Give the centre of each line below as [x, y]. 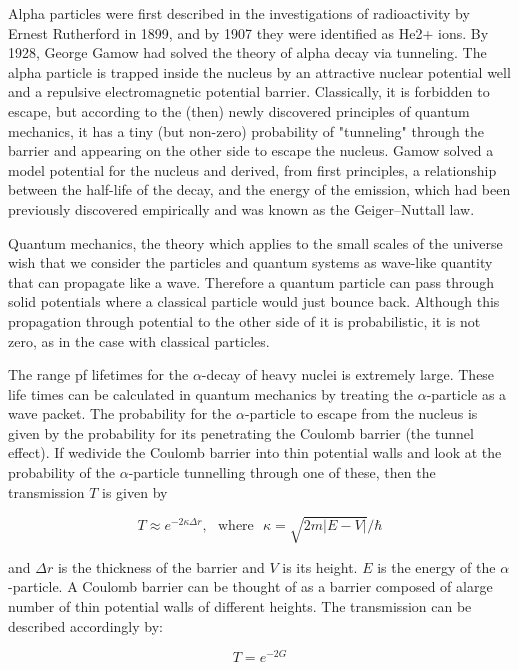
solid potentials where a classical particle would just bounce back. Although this [254, 301]
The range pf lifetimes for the [98, 374]
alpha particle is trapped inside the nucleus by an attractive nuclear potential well [259, 71]
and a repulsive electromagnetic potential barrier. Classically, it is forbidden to [249, 91]
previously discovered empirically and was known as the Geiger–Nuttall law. [241, 208]
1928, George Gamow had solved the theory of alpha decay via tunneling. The [247, 52]
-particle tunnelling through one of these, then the [282, 472]
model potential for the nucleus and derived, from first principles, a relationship [252, 169]
